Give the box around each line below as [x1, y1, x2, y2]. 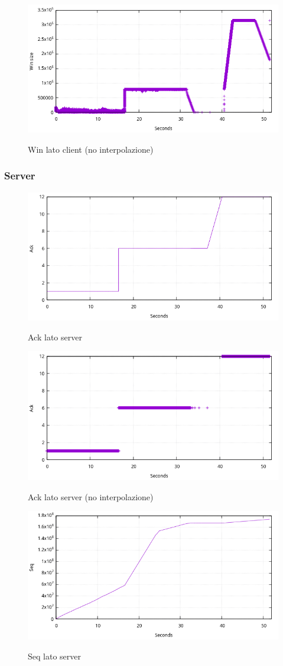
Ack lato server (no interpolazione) [28, 490, 154, 503]
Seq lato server [28, 649, 81, 662]
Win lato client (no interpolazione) [28, 143, 154, 155]
